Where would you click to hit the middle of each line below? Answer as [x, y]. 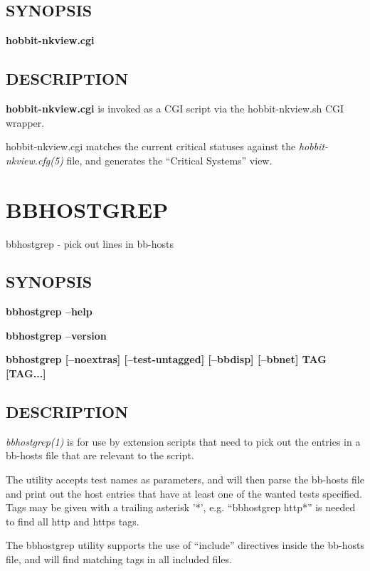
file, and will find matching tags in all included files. [119, 559]
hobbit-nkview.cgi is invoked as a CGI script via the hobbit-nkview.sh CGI [175, 108]
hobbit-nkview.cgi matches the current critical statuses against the [151, 146]
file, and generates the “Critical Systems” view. [169, 160]
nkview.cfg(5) [35, 160]
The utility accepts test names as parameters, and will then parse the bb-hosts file [185, 480]
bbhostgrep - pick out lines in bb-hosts [90, 243]
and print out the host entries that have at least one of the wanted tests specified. [184, 493]
